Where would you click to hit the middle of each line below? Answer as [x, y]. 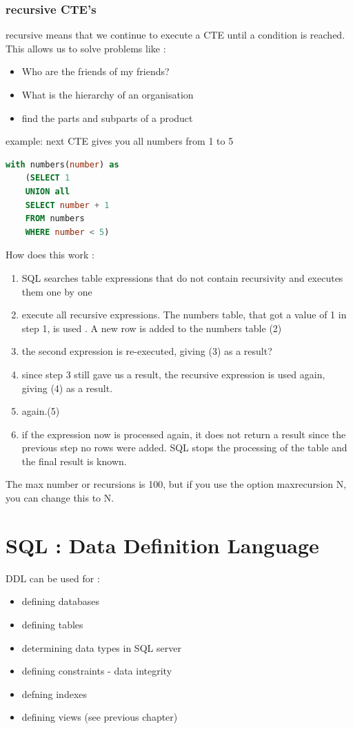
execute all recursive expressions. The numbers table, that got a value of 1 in [184, 315]
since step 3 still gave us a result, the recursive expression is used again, [173, 374]
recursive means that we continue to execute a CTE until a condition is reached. [175, 35]
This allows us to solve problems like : [86, 48]
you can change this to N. [60, 498]
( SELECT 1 [48, 178]
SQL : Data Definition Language [162, 545]
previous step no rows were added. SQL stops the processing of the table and [184, 448]
